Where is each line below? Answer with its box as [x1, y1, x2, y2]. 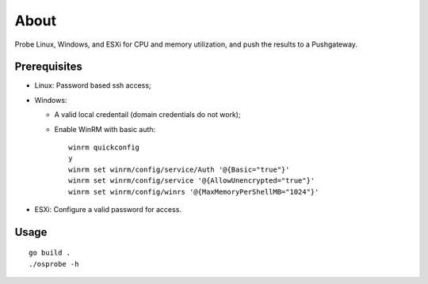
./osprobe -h [29, 259, 79, 268]
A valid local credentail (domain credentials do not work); [54, 110, 241, 119]
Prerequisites [14, 60, 82, 74]
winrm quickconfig [68, 143, 140, 152]
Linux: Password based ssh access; [34, 81, 151, 90]
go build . [29, 248, 71, 257]
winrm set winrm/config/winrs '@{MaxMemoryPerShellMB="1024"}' [68, 187, 319, 196]
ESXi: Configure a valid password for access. [34, 204, 182, 214]
